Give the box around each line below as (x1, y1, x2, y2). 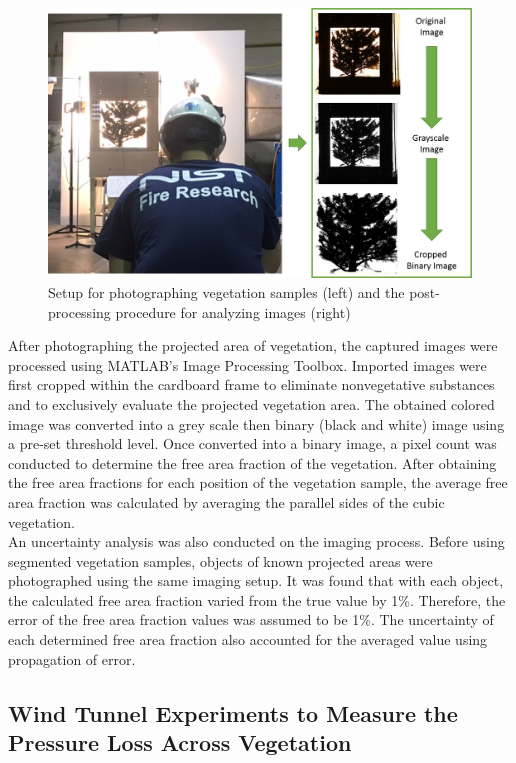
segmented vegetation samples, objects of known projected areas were (8, 550, 433, 571)
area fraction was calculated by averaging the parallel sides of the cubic (8, 491, 445, 512)
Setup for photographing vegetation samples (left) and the (48, 281, 405, 302)
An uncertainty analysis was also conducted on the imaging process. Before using (8, 531, 505, 552)
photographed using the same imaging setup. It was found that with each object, (8, 570, 504, 591)
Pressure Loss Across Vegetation (8, 727, 352, 758)
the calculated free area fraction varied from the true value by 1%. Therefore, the (8, 589, 506, 610)
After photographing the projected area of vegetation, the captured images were (8, 335, 498, 356)
